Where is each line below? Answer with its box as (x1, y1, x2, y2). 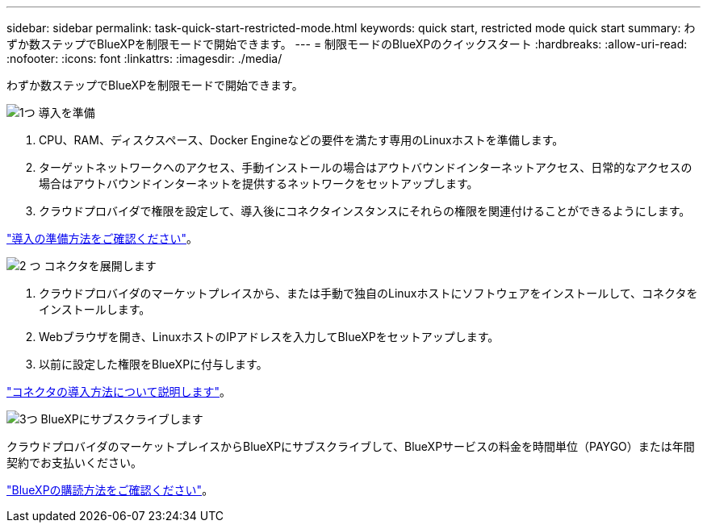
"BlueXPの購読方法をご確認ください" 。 (6, 483, 214, 497)
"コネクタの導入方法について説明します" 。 (6, 385, 232, 398)
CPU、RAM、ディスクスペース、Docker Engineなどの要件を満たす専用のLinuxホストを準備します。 (39, 133, 564, 147)
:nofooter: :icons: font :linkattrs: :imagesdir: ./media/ (6, 52, 282, 65)
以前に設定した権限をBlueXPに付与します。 (39, 357, 268, 371)
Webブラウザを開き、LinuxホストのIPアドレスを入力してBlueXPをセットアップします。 (39, 330, 500, 344)
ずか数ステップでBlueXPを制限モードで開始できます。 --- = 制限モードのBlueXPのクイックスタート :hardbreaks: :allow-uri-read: (6, 37, 688, 51)
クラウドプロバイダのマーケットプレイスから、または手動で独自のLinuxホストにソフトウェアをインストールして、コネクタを (39, 286, 698, 300)
